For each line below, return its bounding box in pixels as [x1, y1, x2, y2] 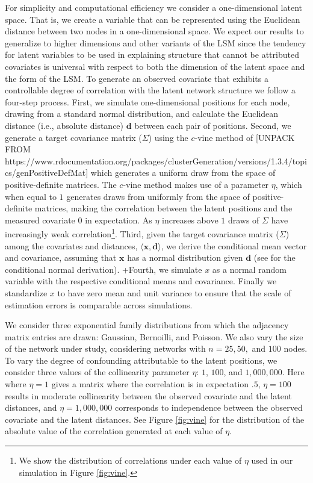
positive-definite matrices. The [5, 178, 117, 190]
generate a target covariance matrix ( [5, 131, 142, 143]
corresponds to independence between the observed [114, 401, 303, 414]
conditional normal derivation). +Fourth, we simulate [5, 263, 202, 275]
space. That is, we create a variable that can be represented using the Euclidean [5, 13, 300, 25]
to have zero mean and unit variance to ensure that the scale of [57, 286, 291, 299]
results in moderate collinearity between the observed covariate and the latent [5, 389, 292, 402]
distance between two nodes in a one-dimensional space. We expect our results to [5, 25, 304, 37]
